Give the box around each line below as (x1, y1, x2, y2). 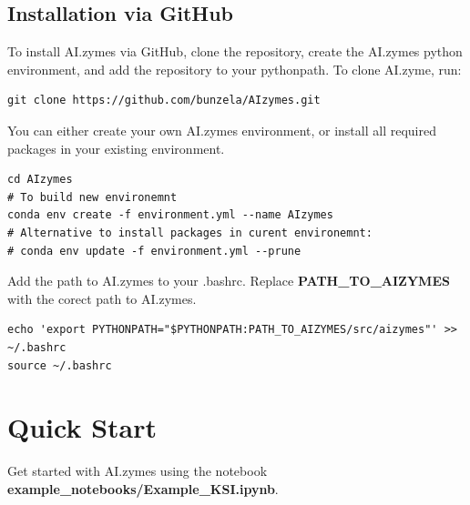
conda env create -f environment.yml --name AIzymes (7, 208, 333, 222)
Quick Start (7, 409, 157, 446)
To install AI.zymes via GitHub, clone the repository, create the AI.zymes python (7, 42, 463, 61)
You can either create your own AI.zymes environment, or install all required (7, 120, 436, 139)
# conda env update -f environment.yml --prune (7, 244, 301, 258)
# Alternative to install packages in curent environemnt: (7, 226, 373, 239)
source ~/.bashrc (7, 359, 112, 372)
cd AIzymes (7, 173, 73, 187)
